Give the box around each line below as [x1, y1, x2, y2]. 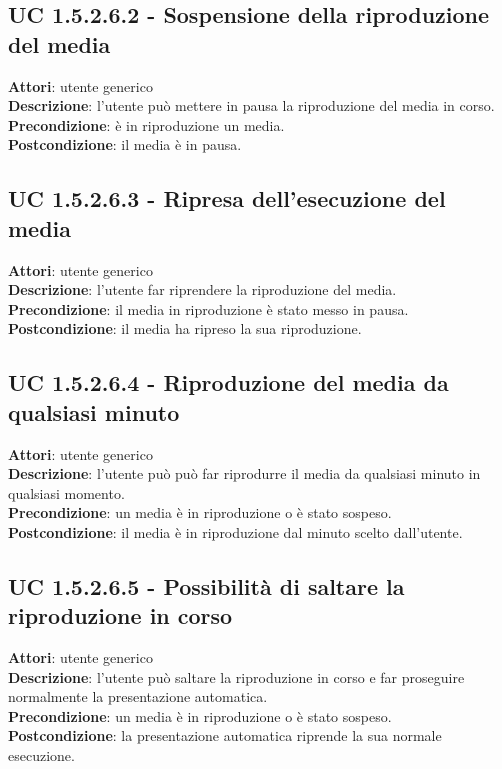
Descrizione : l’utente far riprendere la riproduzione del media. [8, 279, 397, 300]
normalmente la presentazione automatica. [8, 686, 268, 707]
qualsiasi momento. [8, 482, 125, 503]
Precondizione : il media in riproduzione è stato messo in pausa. [8, 298, 409, 319]
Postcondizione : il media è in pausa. [8, 134, 242, 155]
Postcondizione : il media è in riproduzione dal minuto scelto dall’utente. [8, 521, 463, 542]
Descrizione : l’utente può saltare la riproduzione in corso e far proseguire [8, 666, 465, 687]
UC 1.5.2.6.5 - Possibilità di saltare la [8, 570, 405, 601]
